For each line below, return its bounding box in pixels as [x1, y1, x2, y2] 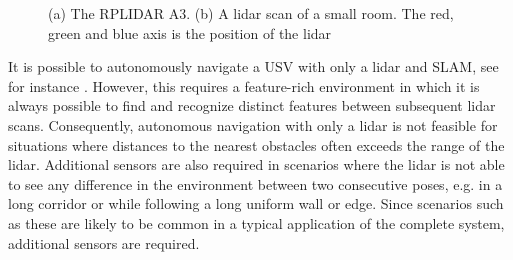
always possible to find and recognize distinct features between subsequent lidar [8, 95, 496, 116]
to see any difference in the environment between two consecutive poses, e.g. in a [8, 173, 503, 194]
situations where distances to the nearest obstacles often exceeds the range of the [8, 134, 505, 155]
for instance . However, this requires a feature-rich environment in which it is [8, 75, 480, 96]
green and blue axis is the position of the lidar [48, 22, 332, 43]
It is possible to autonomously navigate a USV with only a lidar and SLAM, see [8, 56, 499, 77]
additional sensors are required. [8, 232, 200, 253]
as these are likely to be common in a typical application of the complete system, [8, 212, 505, 233]
